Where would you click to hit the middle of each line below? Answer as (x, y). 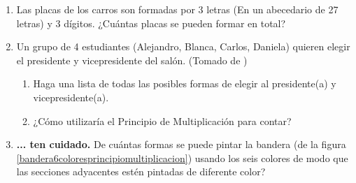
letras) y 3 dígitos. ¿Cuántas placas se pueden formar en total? (151, 23)
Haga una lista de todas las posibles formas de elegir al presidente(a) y (185, 83)
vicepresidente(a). (71, 97)
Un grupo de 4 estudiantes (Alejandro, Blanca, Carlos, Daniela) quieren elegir (183, 46)
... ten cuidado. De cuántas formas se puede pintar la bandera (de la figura (181, 144)
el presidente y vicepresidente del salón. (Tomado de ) (132, 60)
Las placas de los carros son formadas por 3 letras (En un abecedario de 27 (177, 9)
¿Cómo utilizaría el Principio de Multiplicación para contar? (162, 120)
